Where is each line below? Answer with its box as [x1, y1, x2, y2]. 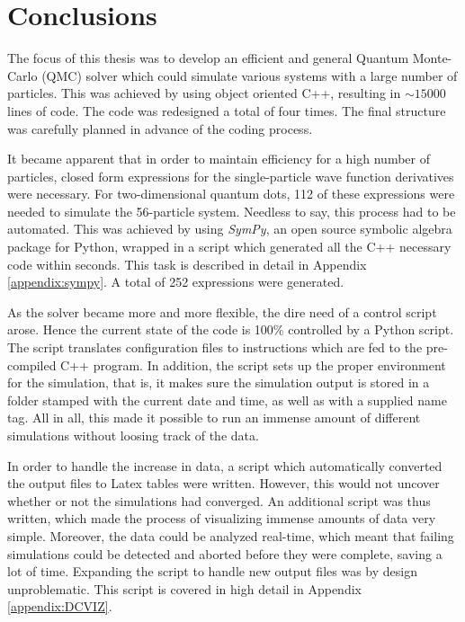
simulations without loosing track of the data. [7, 426, 259, 444]
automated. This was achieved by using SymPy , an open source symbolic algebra [7, 219, 452, 238]
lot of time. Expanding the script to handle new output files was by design [7, 562, 417, 581]
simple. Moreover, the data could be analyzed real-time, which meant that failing [7, 526, 454, 545]
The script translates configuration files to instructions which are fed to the [7, 338, 423, 357]
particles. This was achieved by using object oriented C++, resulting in [7, 84, 401, 102]
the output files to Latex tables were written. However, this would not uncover [7, 474, 440, 493]
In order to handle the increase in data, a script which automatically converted [7, 456, 443, 475]
